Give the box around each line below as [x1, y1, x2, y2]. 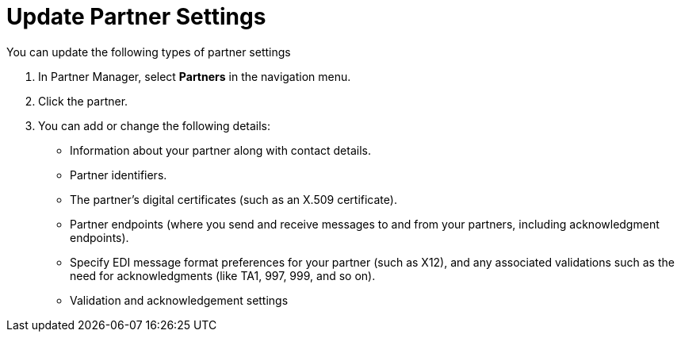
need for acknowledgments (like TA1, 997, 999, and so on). [70, 268, 376, 282]
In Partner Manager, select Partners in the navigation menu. [38, 69, 351, 83]
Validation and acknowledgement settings [70, 293, 289, 307]
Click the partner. [38, 94, 128, 108]
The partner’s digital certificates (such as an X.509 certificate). [70, 192, 397, 206]
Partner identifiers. [70, 167, 167, 182]
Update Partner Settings [6, 3, 266, 30]
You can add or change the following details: [38, 118, 271, 133]
